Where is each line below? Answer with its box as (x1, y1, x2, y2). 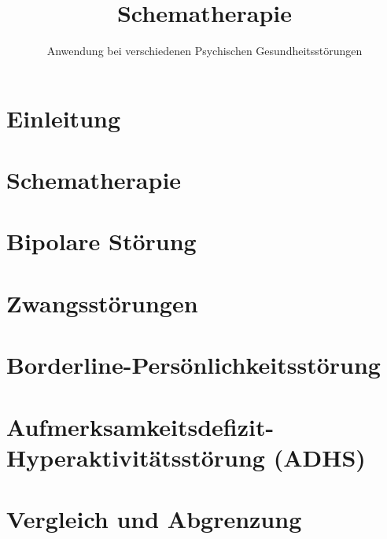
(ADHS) (273, 441, 366, 473)
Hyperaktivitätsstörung (6, 441, 265, 473)
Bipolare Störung (6, 225, 197, 257)
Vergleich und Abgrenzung (6, 503, 302, 535)
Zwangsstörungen (6, 286, 198, 319)
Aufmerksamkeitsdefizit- (6, 410, 275, 442)
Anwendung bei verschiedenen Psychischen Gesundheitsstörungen (46, 42, 363, 59)
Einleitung (6, 102, 121, 134)
